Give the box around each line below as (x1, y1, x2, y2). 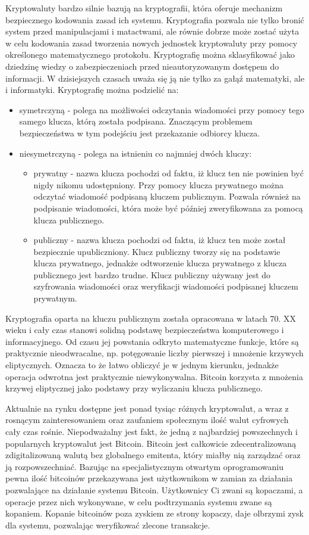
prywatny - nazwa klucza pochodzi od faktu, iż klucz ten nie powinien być (33, 167, 304, 179)
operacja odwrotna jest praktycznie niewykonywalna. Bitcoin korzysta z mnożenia (5, 370, 304, 382)
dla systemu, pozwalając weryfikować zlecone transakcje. (5, 518, 210, 531)
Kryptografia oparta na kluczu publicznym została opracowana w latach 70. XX (5, 312, 297, 324)
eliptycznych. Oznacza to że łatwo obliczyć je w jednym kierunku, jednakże (5, 359, 279, 371)
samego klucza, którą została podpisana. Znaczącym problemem (19, 115, 253, 127)
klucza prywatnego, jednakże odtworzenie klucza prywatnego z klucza (33, 257, 287, 269)
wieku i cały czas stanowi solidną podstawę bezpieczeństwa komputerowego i (5, 324, 284, 336)
